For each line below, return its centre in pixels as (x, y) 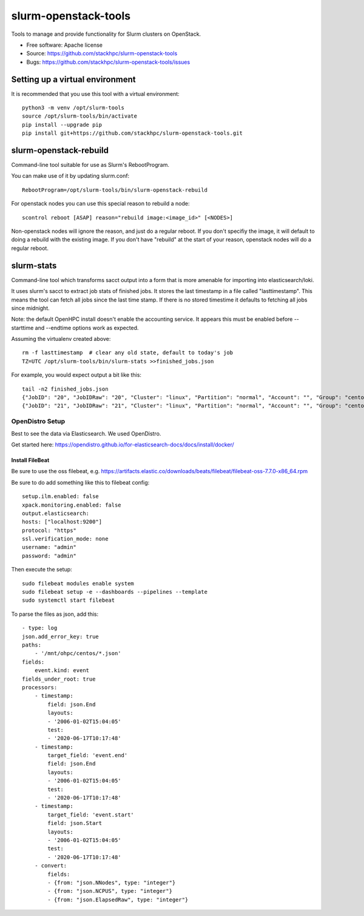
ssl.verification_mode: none (65, 539)
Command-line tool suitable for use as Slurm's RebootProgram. (90, 165)
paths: (32, 645)
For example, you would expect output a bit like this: (76, 375)
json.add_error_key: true (61, 636)
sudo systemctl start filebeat (69, 600)
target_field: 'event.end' (88, 756)
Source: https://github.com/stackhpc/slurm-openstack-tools (102, 53)
